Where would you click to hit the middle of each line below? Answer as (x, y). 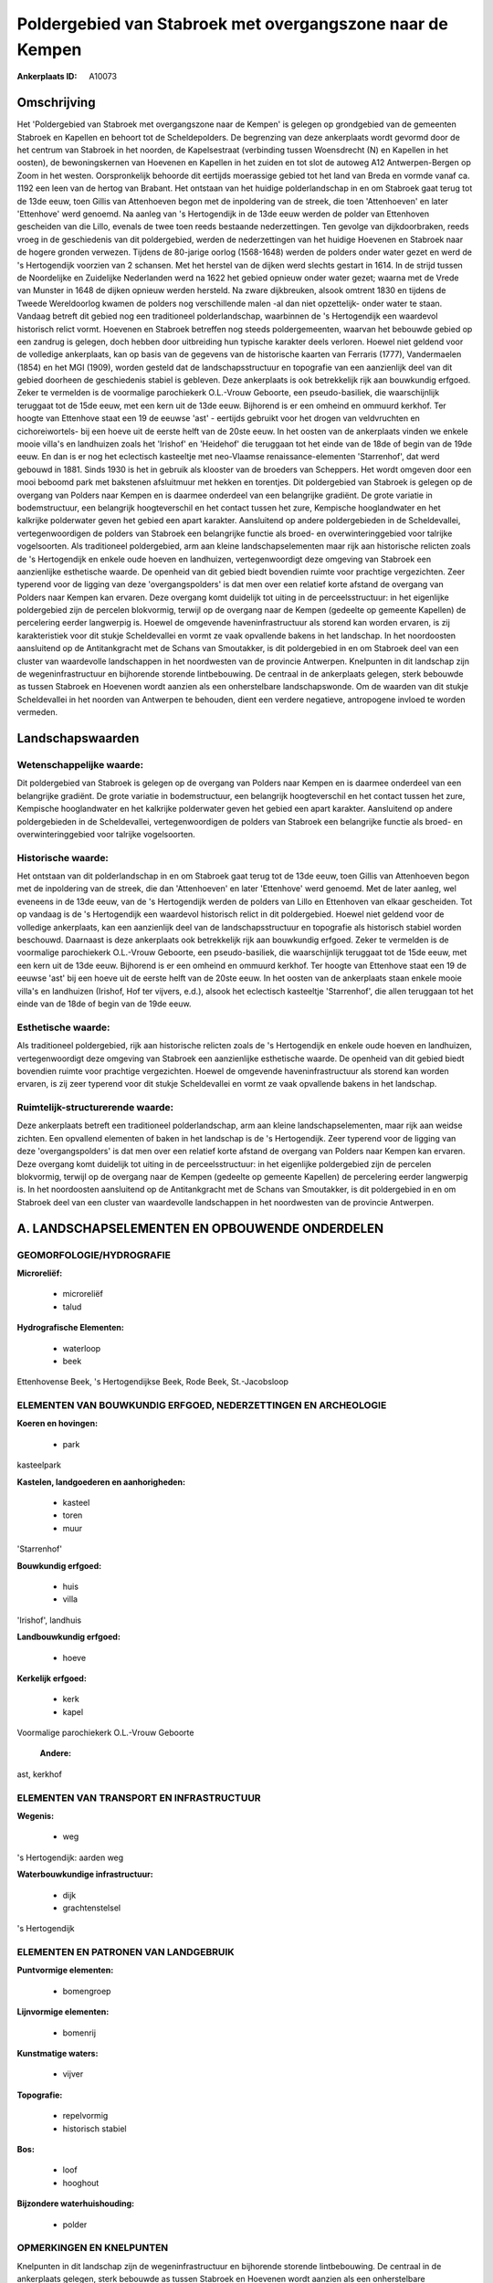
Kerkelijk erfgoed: (52, 1678)
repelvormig (85, 2116)
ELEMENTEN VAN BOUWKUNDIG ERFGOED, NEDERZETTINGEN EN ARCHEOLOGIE (202, 1405)
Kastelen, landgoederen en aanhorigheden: (101, 1482)
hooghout (81, 2183)
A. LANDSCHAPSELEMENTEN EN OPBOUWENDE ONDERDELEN (200, 1228)
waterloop (82, 1348)
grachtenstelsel (92, 1908)
